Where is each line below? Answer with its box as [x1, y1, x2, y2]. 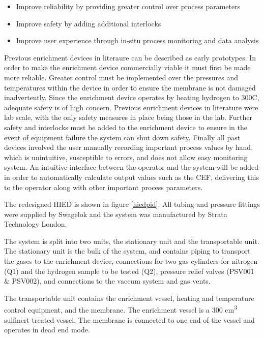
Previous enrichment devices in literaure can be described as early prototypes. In [4, 52, 256, 63]
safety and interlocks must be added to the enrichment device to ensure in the [4, 121, 247, 132]
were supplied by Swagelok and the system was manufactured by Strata [4, 208, 227, 219]
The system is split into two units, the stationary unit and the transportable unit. [4, 235, 259, 246]
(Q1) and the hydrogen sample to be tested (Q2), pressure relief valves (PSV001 [4, 265, 254, 276]
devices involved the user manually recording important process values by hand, [4, 142, 253, 152]
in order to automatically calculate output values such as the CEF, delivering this [4, 171, 259, 182]
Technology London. [4, 219, 67, 229]
